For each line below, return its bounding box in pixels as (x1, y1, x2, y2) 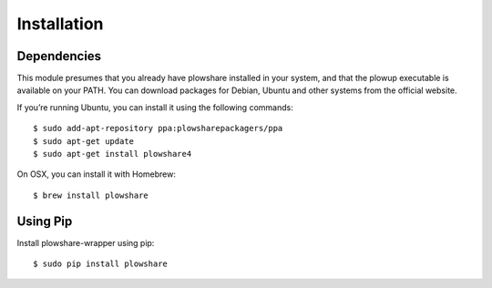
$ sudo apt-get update (33, 136, 135, 146)
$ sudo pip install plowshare (33, 259, 169, 269)
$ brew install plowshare (33, 190, 149, 201)
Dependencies (16, 48, 102, 64)
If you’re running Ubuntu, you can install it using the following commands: (16, 101, 293, 113)
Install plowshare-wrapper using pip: (16, 237, 155, 248)
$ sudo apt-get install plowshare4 (33, 149, 192, 159)
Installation (16, 14, 104, 34)
